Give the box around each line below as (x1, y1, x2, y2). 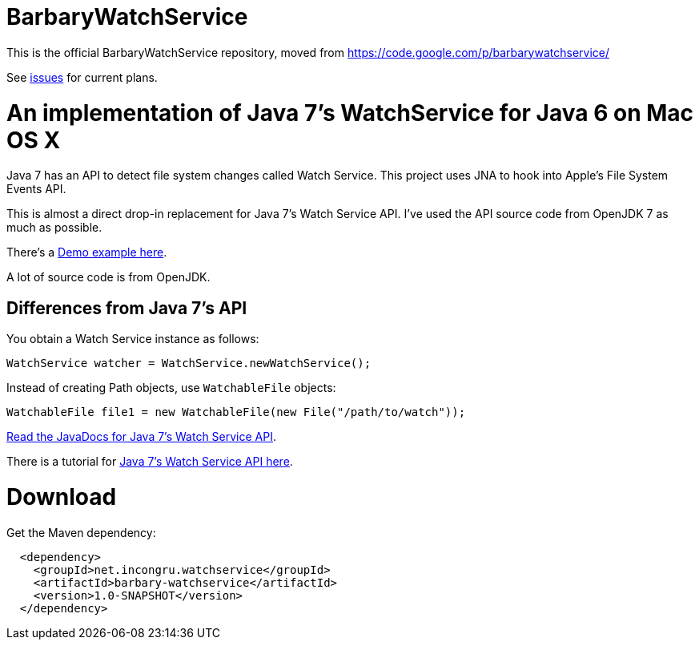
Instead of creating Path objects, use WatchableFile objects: (6, 381, 336, 395)
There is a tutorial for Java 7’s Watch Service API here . (6, 454, 293, 469)
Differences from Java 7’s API (6, 297, 247, 318)
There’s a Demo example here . (6, 245, 167, 260)
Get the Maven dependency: (6, 525, 156, 539)
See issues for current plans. (6, 70, 158, 84)
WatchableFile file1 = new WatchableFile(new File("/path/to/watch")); (6, 406, 466, 419)
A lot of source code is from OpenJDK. (6, 270, 211, 285)
